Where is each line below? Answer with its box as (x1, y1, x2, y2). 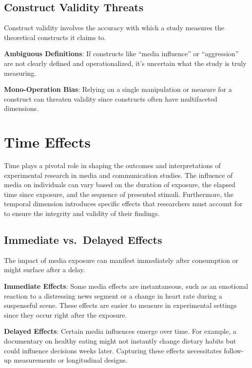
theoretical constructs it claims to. (4, 32, 106, 42)
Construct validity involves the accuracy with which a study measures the (4, 22, 224, 33)
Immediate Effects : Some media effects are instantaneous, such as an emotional (4, 281, 248, 291)
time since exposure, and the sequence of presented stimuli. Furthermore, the (4, 189, 234, 199)
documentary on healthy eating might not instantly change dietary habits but (4, 336, 236, 346)
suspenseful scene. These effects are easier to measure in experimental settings (4, 300, 237, 310)
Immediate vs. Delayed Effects (4, 232, 162, 247)
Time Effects (4, 132, 91, 152)
